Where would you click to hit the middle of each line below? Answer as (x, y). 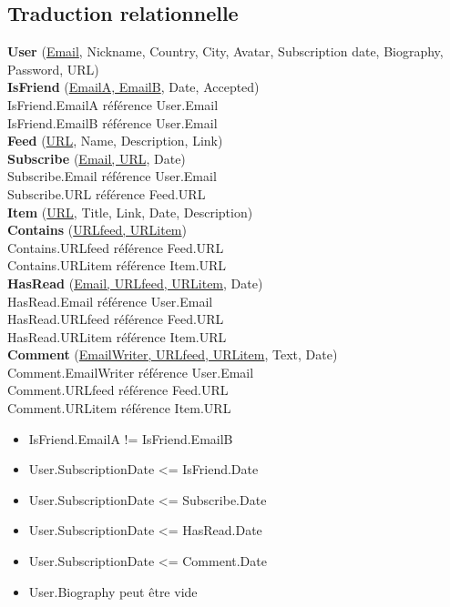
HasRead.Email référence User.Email (110, 301)
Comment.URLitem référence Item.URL (119, 408)
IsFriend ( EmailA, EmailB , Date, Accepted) (133, 87)
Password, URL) (53, 69)
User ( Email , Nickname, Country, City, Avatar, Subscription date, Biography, (225, 51)
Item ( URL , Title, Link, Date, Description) (130, 212)
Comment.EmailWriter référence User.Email (131, 372)
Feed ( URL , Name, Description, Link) (115, 141)
